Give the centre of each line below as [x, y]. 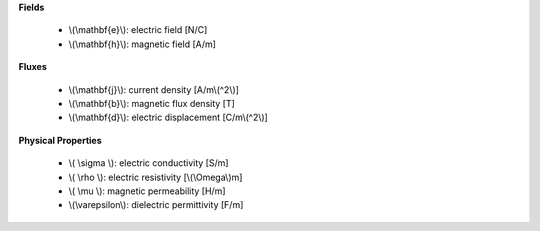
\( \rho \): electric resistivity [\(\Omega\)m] [155, 177]
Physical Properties [60, 140]
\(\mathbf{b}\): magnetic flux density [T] [151, 103]
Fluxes [32, 67]
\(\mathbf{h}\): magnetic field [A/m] [142, 44]
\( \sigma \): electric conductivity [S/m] [148, 163]
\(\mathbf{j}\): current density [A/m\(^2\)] [154, 89]
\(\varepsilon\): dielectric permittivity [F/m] [156, 205]
